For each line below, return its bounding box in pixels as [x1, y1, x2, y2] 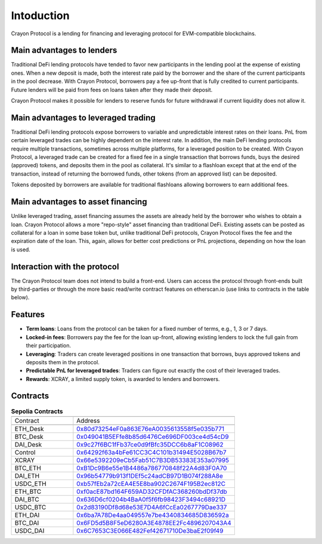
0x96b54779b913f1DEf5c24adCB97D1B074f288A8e [76, 472, 224, 480]
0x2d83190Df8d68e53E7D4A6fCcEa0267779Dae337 [76, 503, 227, 511]
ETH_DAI [14, 511, 40, 519]
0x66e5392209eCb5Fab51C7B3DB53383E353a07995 [76, 456, 230, 464]
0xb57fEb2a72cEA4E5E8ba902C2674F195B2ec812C [76, 480, 226, 488]
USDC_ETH [14, 480, 47, 488]
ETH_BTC [14, 487, 42, 496]
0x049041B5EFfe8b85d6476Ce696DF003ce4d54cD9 [76, 432, 229, 441]
